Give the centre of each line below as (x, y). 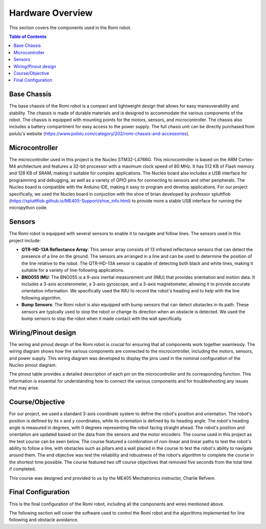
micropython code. (28, 208)
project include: (25, 240)
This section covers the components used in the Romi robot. (70, 28)
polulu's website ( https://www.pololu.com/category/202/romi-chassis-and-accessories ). (99, 134)
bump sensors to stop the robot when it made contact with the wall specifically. (102, 318)
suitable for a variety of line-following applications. (73, 270)
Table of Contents (28, 36)
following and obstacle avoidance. (44, 520)
